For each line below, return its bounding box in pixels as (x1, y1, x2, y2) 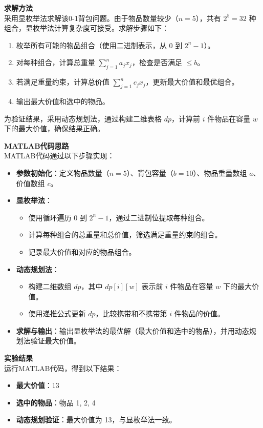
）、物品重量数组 (193, 167, 247, 178)
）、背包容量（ (126, 167, 173, 178)
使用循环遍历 (28, 212, 72, 222)
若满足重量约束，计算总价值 (16, 76, 109, 87)
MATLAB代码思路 (4, 140, 69, 151)
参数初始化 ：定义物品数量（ (16, 167, 109, 178)
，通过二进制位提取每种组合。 (108, 212, 209, 222)
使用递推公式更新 (28, 308, 86, 319)
